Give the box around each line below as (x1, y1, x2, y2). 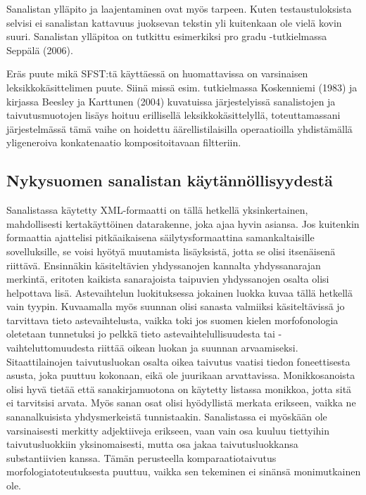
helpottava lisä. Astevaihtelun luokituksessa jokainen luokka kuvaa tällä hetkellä (6, 285, 353, 300)
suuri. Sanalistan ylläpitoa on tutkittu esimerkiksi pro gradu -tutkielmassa (6, 29, 327, 44)
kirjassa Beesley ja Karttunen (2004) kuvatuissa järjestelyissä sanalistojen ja (6, 94, 336, 108)
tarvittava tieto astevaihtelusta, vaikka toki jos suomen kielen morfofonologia (6, 312, 339, 327)
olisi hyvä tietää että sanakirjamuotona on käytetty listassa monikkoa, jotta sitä (6, 381, 352, 396)
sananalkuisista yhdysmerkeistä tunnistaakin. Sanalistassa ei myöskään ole (6, 409, 327, 424)
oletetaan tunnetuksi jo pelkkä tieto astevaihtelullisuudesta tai (6, 326, 275, 341)
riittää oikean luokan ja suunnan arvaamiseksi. (97, 340, 298, 355)
